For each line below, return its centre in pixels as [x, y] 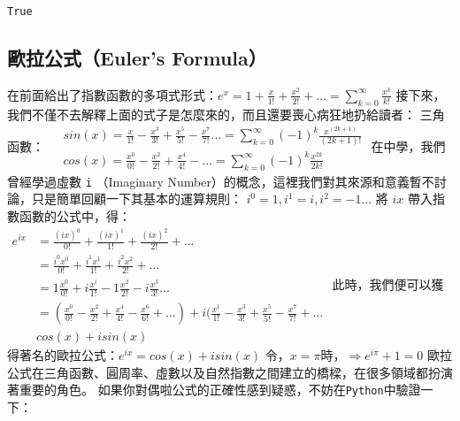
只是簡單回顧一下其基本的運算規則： [137, 199]
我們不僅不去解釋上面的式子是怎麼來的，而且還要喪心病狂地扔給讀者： [211, 114]
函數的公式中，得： [75, 215]
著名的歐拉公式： [69, 355]
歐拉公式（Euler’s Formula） [137, 58]
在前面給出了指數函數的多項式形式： [112, 94]
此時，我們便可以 [382, 283]
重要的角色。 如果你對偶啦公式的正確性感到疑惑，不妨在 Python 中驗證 [220, 390]
